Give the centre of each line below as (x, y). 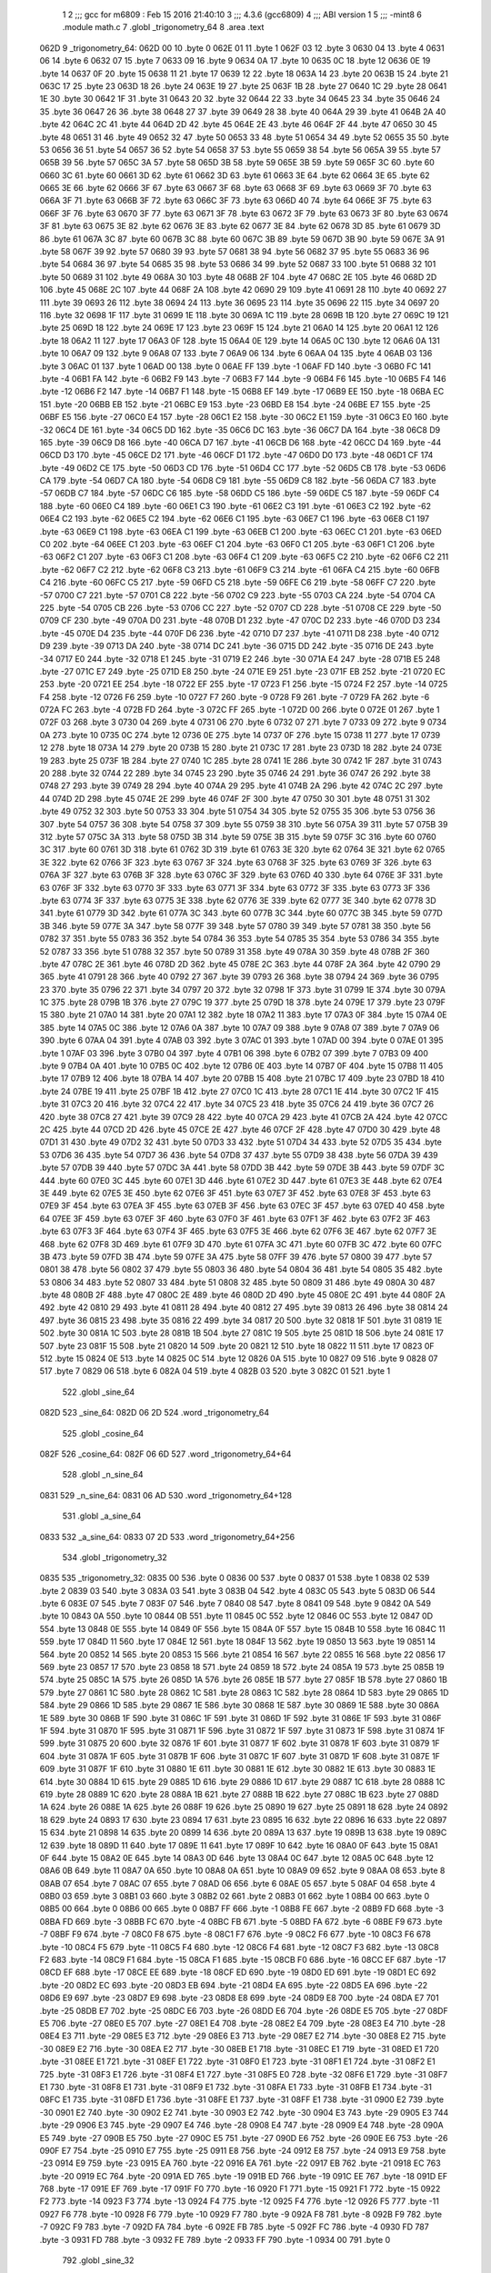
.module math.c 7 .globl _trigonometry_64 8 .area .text (163, 27)
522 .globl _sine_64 (99, 1392)
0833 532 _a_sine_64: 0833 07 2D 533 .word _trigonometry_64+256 (167, 1537)
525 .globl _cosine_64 (103, 1433)
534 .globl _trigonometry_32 (115, 1557)
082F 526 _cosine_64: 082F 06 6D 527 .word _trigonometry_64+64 (165, 1454)
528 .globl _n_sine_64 (103, 1475)
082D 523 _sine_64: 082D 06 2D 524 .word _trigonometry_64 (155, 1413)
